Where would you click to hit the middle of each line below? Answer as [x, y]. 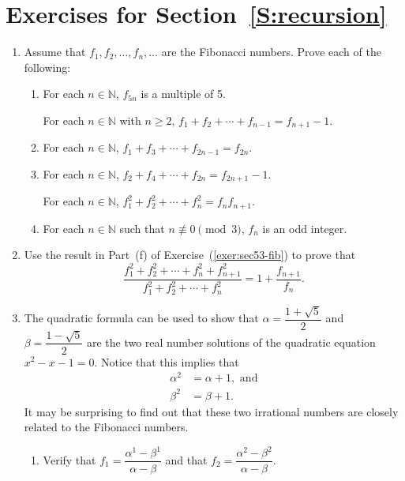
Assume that [55, 52]
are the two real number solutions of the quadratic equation [231, 342]
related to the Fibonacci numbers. [106, 427]
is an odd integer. [305, 228]
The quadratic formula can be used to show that [141, 318]
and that [186, 459]
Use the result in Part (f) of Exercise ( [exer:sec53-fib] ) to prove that [190, 255]
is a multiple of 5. [183, 94]
